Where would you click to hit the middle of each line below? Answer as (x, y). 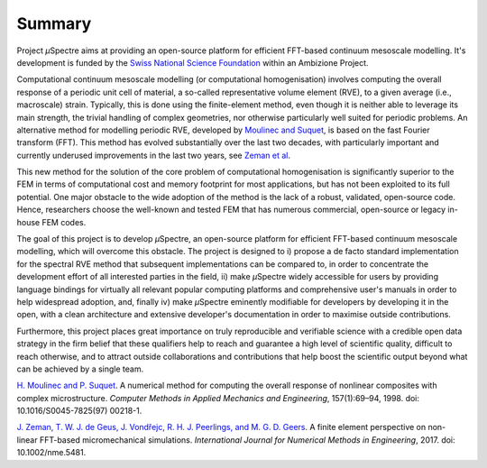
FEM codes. (64, 222)
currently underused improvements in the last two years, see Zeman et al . (153, 155)
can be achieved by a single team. (80, 369)
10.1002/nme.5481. (51, 453)
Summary (54, 23)
